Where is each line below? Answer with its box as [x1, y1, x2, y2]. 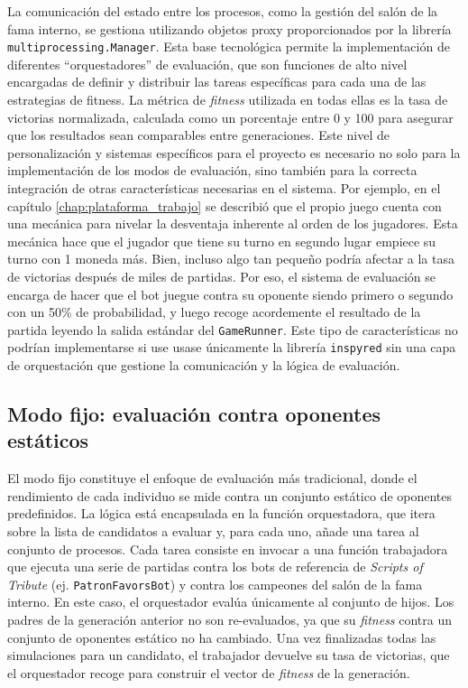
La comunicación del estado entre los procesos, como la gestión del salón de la [7, 2, 438, 20]
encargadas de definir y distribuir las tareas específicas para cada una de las [7, 72, 427, 91]
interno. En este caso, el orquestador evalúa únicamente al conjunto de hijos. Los [7, 592, 454, 611]
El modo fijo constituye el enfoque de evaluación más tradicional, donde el [7, 469, 418, 488]
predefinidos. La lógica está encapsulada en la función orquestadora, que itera [7, 504, 436, 523]
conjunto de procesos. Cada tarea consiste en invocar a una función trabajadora [7, 539, 448, 558]
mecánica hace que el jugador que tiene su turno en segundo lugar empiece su [7, 231, 436, 250]
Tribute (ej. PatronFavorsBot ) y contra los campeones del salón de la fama [7, 574, 423, 593]
